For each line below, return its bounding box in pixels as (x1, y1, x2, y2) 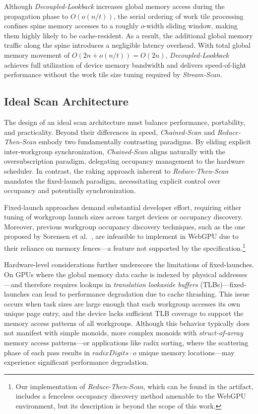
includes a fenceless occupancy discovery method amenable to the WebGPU (15, 391, 246, 401)
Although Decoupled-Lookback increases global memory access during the (4, 1, 225, 11)
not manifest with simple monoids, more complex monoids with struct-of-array (4, 327, 243, 338)
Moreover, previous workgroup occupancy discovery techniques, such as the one (4, 221, 245, 231)
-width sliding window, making (144, 20, 238, 31)
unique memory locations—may (138, 347, 235, 357)
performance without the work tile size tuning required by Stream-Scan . (4, 69, 222, 80)
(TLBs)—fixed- (200, 279, 247, 289)
